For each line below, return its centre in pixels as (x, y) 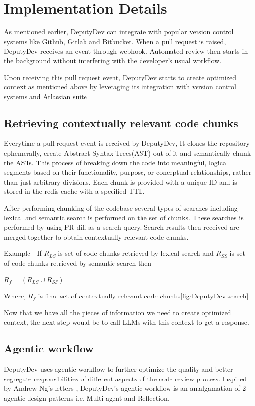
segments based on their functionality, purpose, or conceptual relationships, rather (128, 172)
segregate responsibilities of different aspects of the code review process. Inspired (125, 378)
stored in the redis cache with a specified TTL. (74, 191)
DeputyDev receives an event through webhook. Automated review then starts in (126, 51)
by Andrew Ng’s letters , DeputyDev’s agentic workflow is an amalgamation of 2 (125, 388)
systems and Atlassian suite (45, 96)
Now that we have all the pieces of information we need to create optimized (118, 312)
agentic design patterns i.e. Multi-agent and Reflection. (87, 397)
